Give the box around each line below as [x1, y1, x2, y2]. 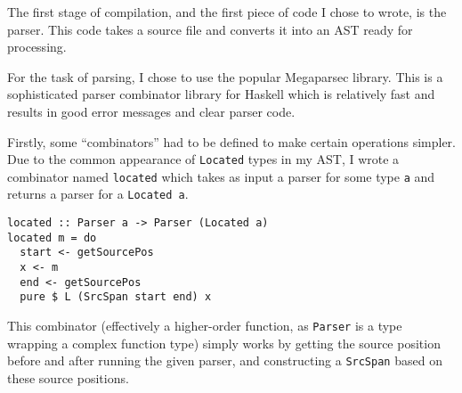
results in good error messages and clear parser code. [7, 102, 296, 120]
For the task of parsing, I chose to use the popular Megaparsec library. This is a [7, 67, 443, 86]
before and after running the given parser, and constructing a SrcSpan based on [7, 351, 442, 370]
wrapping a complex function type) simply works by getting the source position [7, 333, 441, 352]
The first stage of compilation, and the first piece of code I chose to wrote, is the [7, 3, 447, 20]
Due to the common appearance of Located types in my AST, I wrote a [7, 150, 400, 168]
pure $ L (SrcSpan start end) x [20, 291, 212, 304]
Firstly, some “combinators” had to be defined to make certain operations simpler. [7, 132, 456, 151]
